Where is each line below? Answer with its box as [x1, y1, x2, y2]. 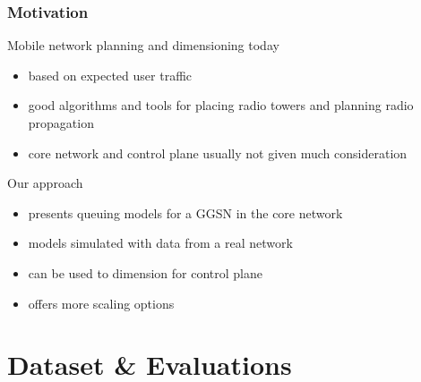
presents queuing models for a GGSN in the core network [28, 203, 343, 222]
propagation [28, 114, 94, 132]
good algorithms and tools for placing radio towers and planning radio [28, 96, 414, 115]
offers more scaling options [28, 293, 175, 312]
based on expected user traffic [28, 65, 193, 84]
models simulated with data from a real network [28, 233, 293, 252]
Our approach [7, 174, 83, 192]
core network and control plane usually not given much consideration [28, 143, 408, 162]
